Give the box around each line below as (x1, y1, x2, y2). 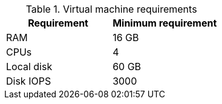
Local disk (6, 60, 53, 73)
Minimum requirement (113, 17, 217, 29)
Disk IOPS (6, 75, 51, 87)
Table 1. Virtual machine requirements (25, 3, 197, 15)
